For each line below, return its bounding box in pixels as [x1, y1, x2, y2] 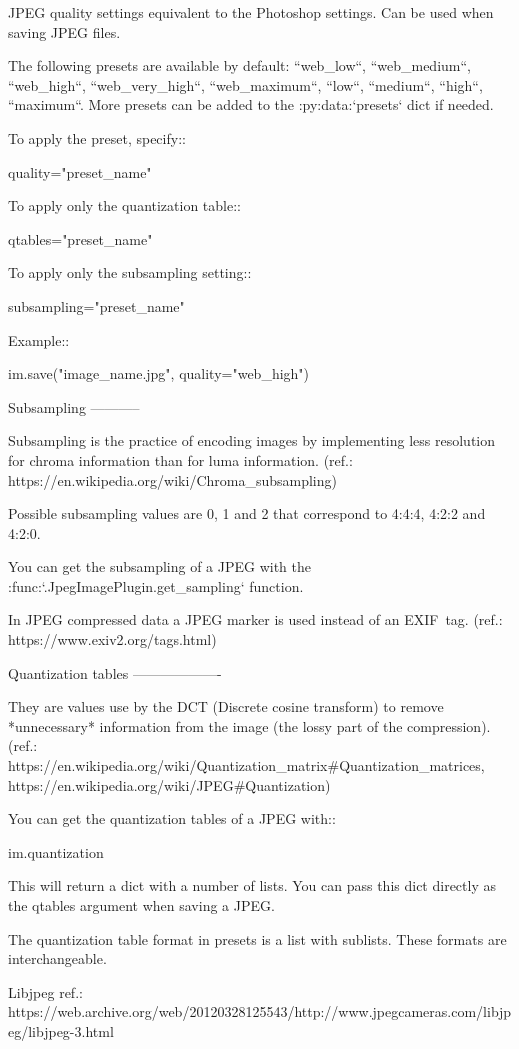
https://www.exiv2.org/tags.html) [8, 629, 217, 650]
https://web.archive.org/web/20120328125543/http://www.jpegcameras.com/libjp [8, 1001, 512, 1022]
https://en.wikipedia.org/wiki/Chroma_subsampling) [8, 469, 337, 490]
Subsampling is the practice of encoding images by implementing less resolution [8, 430, 496, 451]
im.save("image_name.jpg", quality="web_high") [8, 363, 310, 384]
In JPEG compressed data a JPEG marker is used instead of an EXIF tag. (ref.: [8, 609, 503, 630]
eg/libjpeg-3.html [8, 1020, 114, 1041]
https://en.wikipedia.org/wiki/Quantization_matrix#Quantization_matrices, [8, 755, 485, 776]
